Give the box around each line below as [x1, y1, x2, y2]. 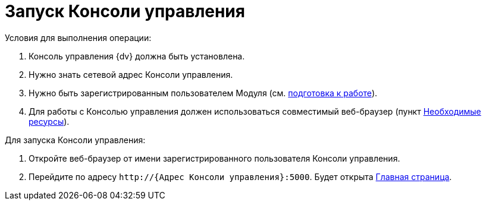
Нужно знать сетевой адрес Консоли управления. [29, 69, 233, 80]
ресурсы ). [29, 116, 70, 127]
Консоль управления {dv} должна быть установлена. [29, 51, 245, 61]
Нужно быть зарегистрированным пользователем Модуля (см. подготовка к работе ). [29, 87, 378, 98]
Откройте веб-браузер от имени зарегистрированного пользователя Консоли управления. [29, 153, 400, 163]
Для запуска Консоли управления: [5, 134, 146, 145]
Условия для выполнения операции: [5, 32, 152, 43]
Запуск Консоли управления [5, 1, 245, 21]
